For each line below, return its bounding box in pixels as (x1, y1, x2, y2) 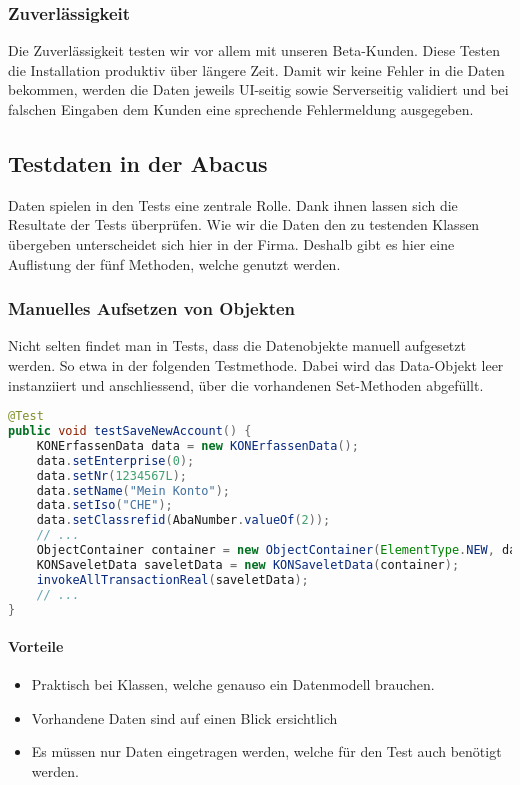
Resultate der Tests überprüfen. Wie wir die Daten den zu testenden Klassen (8, 214, 480, 235)
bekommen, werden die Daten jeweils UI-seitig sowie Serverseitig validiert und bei (8, 79, 509, 100)
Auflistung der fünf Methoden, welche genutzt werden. (8, 253, 341, 274)
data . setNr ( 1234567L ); (36, 468, 188, 483)
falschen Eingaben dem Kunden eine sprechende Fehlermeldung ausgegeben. (8, 99, 474, 119)
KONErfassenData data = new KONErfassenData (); (36, 438, 359, 453)
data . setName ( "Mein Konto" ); (36, 483, 230, 498)
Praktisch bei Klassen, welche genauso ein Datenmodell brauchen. (31, 674, 435, 695)
